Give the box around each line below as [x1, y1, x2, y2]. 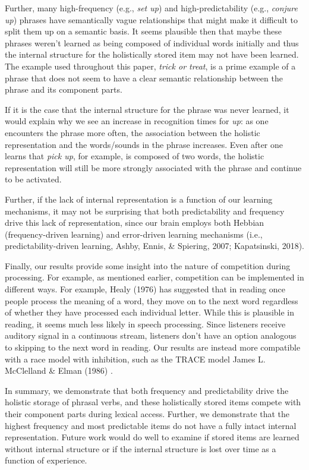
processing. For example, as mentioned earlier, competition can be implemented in [5, 271, 304, 283]
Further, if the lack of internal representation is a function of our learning [5, 193, 273, 205]
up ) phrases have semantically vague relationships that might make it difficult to [5, 13, 298, 26]
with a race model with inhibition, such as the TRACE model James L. [5, 352, 266, 365]
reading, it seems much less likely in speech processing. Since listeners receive [5, 317, 286, 330]
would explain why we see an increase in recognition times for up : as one [5, 115, 269, 127]
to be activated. [5, 173, 62, 185]
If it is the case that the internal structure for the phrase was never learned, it [5, 103, 289, 115]
